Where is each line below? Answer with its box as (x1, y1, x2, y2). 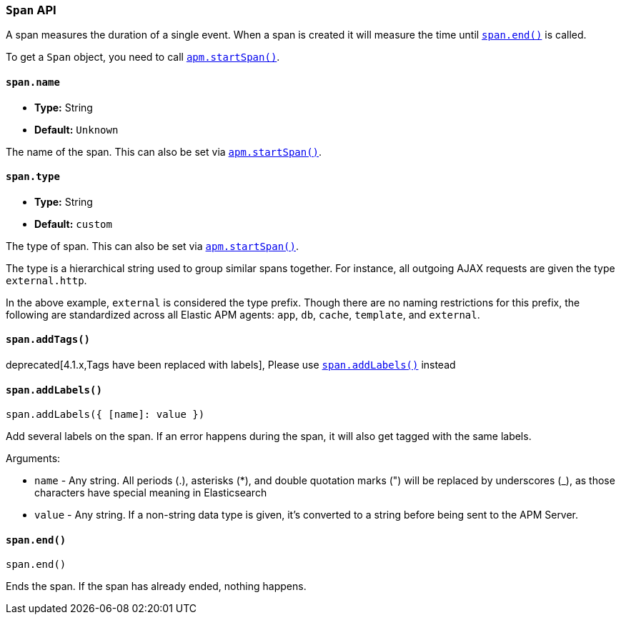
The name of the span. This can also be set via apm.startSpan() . (6, 145, 322, 158)
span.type (6, 171, 60, 183)
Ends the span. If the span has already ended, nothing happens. (6, 580, 307, 593)
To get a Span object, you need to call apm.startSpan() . (6, 51, 280, 64)
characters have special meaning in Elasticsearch (34, 486, 267, 499)
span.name (6, 76, 60, 88)
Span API (6, 3, 56, 17)
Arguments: (6, 452, 61, 465)
